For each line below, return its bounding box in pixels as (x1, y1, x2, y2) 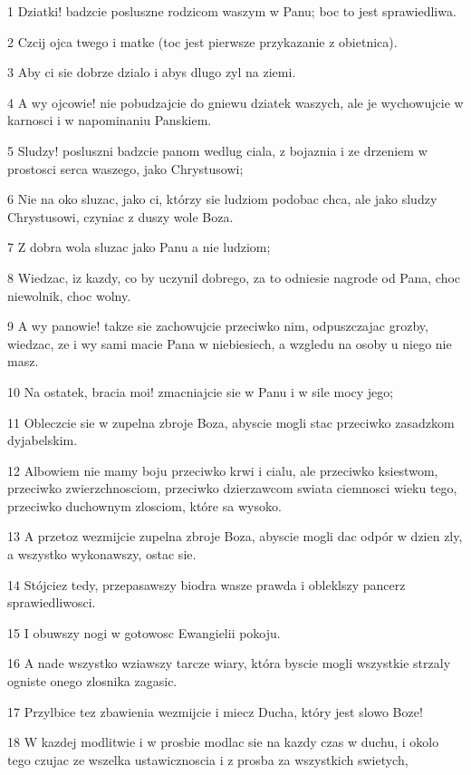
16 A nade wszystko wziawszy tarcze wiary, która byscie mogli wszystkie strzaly (7, 654, 451, 673)
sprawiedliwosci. (7, 593, 96, 612)
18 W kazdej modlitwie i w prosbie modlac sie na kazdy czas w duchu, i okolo (7, 732, 439, 751)
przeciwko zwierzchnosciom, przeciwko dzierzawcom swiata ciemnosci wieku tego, (7, 479, 457, 498)
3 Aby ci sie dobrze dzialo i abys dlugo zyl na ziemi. (7, 63, 296, 82)
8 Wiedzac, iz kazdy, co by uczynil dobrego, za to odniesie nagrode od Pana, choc (7, 267, 461, 286)
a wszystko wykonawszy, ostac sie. (7, 545, 197, 564)
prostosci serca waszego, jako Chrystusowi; (7, 159, 244, 178)
